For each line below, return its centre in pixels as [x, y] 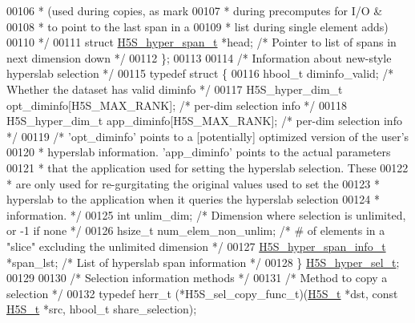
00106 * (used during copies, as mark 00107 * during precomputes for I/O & [195, 10]
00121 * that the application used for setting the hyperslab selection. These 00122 [207, 167]
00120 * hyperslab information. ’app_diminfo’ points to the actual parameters [199, 152]
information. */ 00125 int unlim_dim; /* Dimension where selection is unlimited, [206, 214]
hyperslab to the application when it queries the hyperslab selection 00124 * [193, 199]
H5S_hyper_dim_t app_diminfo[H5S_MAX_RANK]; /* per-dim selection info [204, 121]
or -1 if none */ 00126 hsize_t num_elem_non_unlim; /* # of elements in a [196, 230]
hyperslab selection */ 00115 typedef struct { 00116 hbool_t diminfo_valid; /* [200, 73]
